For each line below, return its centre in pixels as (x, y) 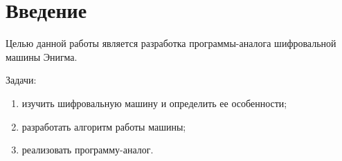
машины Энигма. (42, 56)
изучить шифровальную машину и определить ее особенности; (154, 103)
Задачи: (21, 80)
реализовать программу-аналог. (88, 150)
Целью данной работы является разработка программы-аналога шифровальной (171, 43)
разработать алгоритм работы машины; (104, 126)
